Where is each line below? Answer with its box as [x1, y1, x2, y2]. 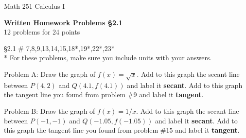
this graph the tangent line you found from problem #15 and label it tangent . [4, 125, 240, 135]
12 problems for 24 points [4, 27, 80, 37]
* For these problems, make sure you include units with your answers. [4, 52, 212, 63]
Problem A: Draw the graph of [4, 69, 95, 79]
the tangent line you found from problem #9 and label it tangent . [4, 89, 204, 100]
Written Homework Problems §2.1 [4, 17, 123, 27]
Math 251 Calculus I [4, 1, 65, 11]
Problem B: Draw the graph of [4, 105, 95, 116]
